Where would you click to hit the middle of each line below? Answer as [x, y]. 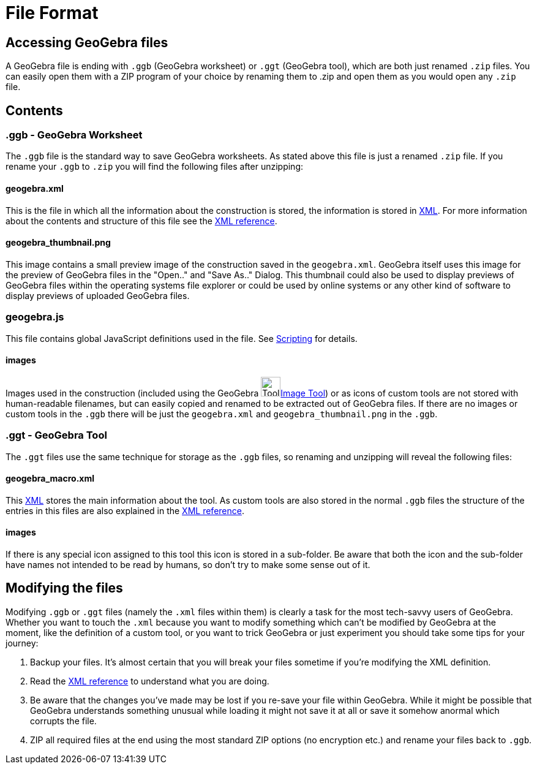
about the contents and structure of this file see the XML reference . [141, 221]
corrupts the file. [63, 721]
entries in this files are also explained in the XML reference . [125, 510]
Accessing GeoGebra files [87, 42]
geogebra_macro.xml [50, 479]
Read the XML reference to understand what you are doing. [150, 681]
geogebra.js [35, 317]
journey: [22, 643]
